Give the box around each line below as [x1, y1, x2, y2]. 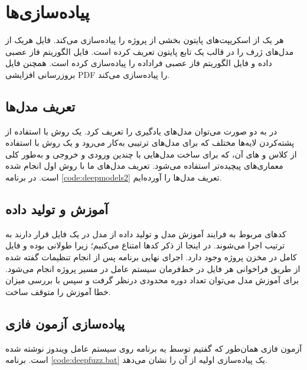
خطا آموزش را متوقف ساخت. [5, 285, 111, 297]
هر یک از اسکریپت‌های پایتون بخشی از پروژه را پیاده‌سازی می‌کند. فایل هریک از [5, 34, 284, 46]
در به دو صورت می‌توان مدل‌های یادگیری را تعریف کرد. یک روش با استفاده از [5, 125, 277, 137]
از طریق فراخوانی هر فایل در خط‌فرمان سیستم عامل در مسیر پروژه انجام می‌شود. [5, 262, 301, 274]
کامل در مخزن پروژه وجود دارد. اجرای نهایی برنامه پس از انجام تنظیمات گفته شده [5, 251, 297, 263]
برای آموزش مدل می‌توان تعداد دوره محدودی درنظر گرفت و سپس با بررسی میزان [5, 274, 299, 286]
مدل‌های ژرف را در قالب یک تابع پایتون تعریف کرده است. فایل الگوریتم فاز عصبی [5, 45, 294, 57]
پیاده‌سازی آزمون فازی [5, 314, 125, 332]
